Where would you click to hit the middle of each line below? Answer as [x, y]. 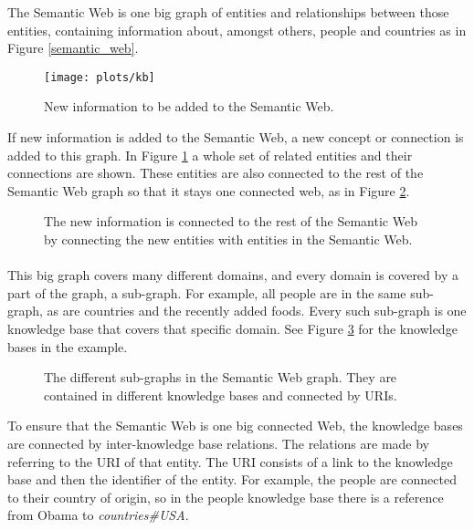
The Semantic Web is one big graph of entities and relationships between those [228, 12]
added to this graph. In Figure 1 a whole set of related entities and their [210, 155]
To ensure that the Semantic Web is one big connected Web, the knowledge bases [235, 426]
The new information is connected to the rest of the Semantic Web [231, 221]
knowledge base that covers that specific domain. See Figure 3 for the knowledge [232, 328]
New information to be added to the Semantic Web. [189, 106]
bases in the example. [68, 346]
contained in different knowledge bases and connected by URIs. [221, 395]
